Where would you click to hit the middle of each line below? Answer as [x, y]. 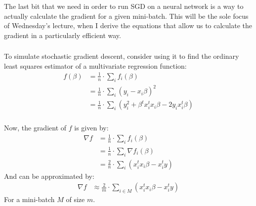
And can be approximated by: [49, 176]
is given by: [91, 128]
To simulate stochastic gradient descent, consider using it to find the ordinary [122, 56]
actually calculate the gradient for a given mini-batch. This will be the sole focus [126, 16]
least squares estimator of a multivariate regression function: [95, 65]
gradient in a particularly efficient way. [63, 35]
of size [75, 199]
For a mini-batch [29, 199]
